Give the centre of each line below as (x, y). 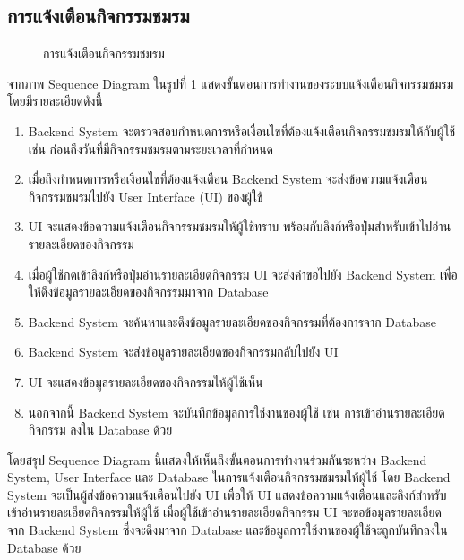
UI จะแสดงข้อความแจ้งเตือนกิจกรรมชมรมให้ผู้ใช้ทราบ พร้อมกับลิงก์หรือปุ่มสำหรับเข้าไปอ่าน (240, 226)
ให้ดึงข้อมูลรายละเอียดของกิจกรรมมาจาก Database (148, 292)
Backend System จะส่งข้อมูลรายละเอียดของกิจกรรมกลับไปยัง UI (183, 352)
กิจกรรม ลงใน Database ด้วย (100, 430)
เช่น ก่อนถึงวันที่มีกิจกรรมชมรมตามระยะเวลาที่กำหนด (151, 148)
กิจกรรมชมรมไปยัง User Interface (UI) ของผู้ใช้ (146, 196)
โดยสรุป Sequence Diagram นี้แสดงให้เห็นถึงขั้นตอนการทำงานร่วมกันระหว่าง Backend (217, 459)
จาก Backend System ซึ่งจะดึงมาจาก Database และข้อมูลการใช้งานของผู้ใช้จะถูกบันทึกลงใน (228, 530)
